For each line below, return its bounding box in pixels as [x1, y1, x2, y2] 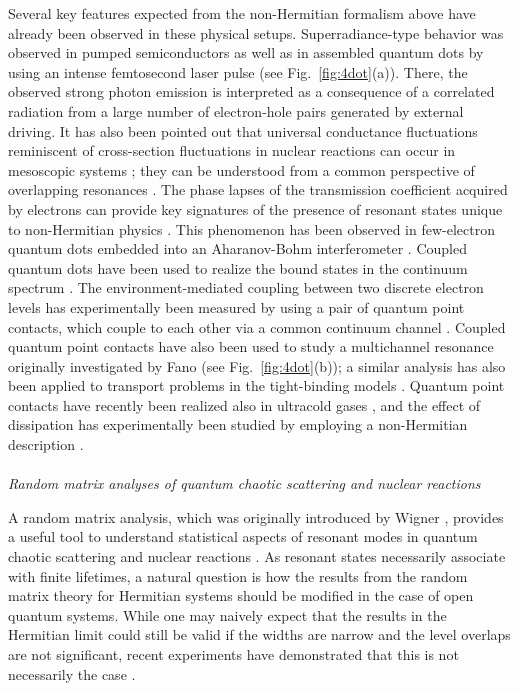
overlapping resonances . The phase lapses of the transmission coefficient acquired [8, 179, 508, 200]
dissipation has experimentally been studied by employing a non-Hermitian [8, 414, 468, 435]
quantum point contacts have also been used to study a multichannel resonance [8, 336, 494, 357]
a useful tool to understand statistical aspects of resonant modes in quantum [8, 526, 478, 547]
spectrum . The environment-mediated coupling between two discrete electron [8, 277, 484, 298]
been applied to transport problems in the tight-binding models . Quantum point [8, 375, 505, 396]
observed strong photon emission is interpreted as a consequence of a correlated [8, 81, 495, 102]
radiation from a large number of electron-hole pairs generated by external [8, 100, 464, 121]
